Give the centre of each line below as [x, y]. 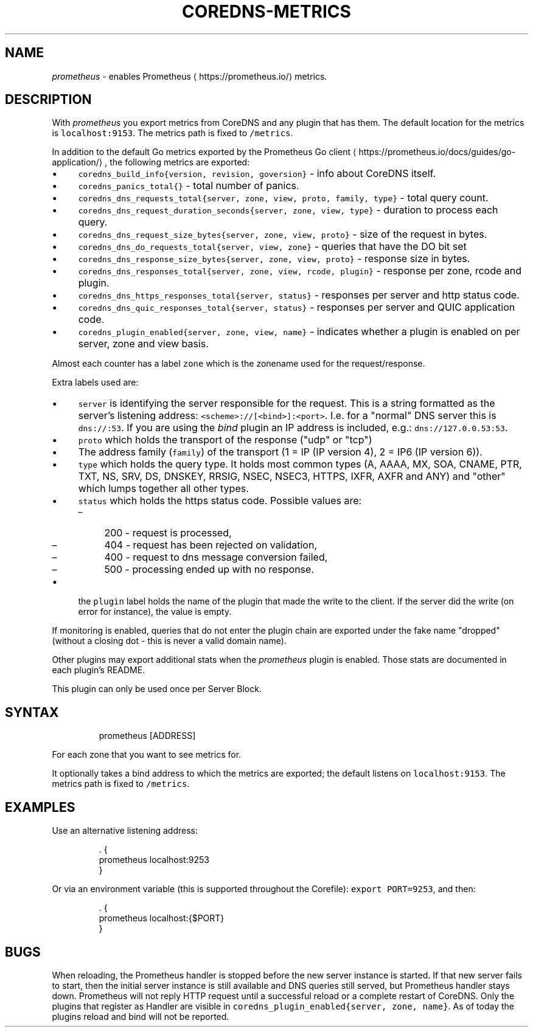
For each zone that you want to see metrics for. [147, 755]
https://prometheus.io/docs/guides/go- [437, 152]
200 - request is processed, [168, 533]
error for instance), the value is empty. [155, 612]
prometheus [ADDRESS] [147, 736]
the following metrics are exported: [180, 162]
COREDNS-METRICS [266, 12]
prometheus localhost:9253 [154, 860]
